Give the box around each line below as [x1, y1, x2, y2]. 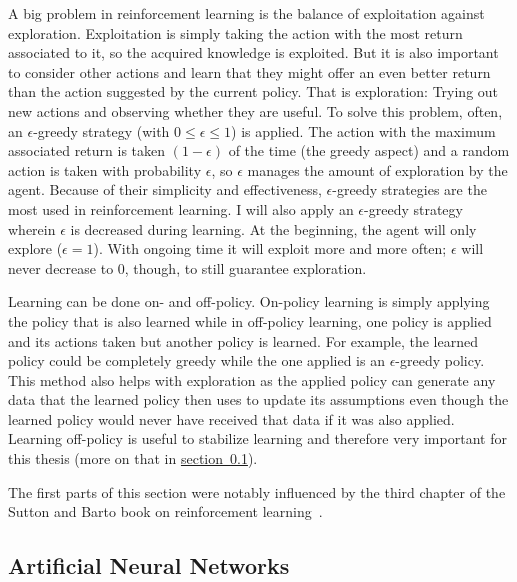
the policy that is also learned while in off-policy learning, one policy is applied [8, 310, 492, 331]
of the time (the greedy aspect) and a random [228, 140, 510, 161]
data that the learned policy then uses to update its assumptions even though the [8, 389, 509, 410]
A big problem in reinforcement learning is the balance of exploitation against [8, 3, 485, 23]
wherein [8, 218, 56, 239]
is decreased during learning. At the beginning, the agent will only [70, 218, 477, 239]
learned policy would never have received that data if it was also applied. [8, 408, 455, 429]
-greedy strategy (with [33, 120, 170, 141]
